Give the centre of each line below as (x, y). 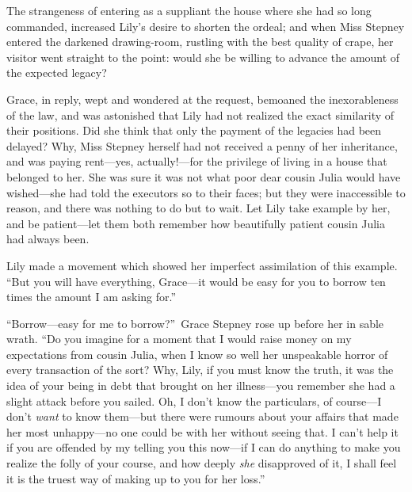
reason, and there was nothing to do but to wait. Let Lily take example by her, (198, 208)
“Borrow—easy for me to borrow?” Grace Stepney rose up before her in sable (195, 323)
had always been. (48, 239)
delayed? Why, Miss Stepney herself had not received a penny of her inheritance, (202, 145)
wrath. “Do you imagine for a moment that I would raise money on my (179, 339)
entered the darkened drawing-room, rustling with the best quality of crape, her (200, 42)
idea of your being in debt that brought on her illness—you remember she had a (201, 385)
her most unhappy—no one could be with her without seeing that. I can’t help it (202, 431)
